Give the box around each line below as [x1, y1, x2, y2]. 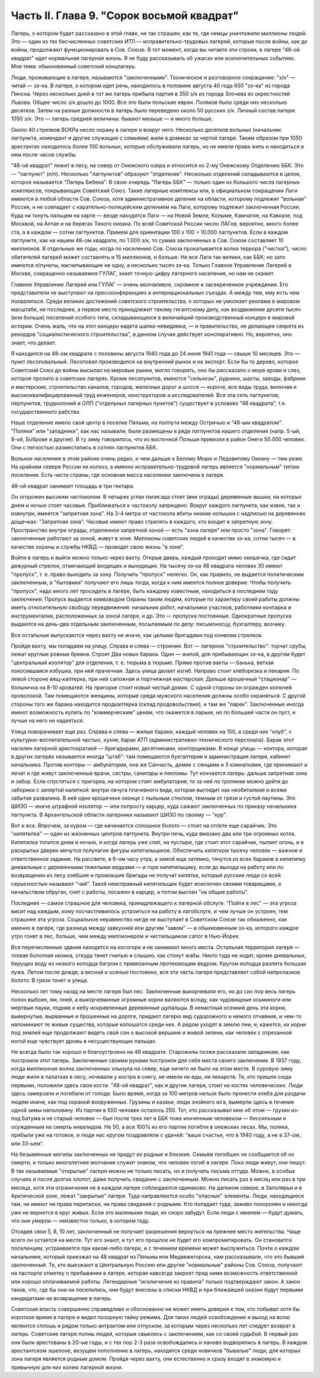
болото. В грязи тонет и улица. [11, 977, 89, 984]
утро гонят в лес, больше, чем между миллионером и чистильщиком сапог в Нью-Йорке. [11, 933, 240, 940]
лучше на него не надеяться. [11, 717, 85, 724]
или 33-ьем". [11, 1140, 44, 1147]
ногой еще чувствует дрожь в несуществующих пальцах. [11, 1037, 157, 1044]
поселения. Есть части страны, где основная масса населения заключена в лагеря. [11, 471, 225, 479]
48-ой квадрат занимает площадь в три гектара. [11, 482, 135, 489]
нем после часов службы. [11, 151, 77, 159]
